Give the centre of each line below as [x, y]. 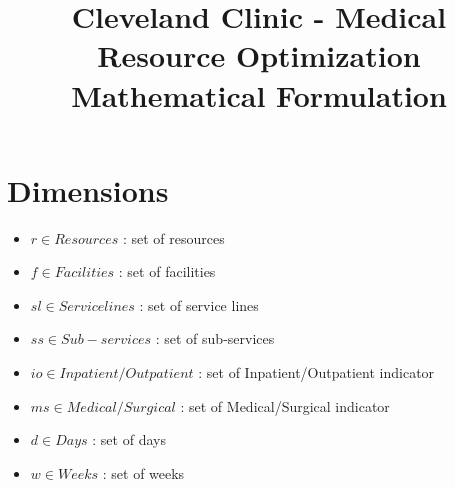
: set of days [129, 439]
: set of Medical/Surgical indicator [285, 405]
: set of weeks [143, 472]
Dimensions [88, 189]
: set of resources [173, 237]
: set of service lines [199, 304]
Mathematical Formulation [259, 94]
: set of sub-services [215, 338]
